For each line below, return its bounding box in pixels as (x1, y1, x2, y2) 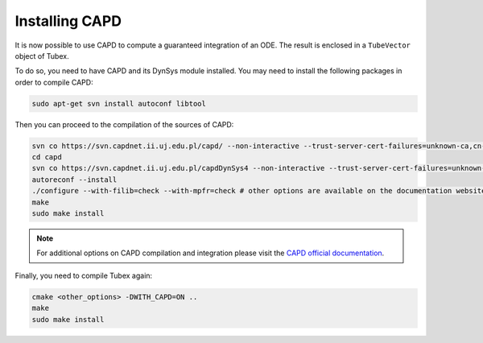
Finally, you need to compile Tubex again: (14, 271, 153, 280)
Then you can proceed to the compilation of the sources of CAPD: (14, 119, 234, 129)
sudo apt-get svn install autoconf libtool (31, 99, 207, 108)
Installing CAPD (14, 12, 122, 30)
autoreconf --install (31, 175, 118, 184)
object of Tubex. (14, 51, 69, 60)
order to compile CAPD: (14, 77, 93, 87)
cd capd (31, 153, 62, 162)
